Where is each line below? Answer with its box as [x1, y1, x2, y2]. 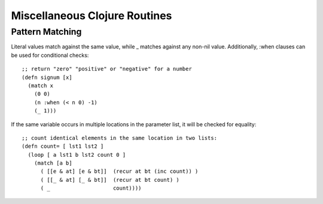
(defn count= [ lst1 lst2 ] [22, 143, 104, 150]
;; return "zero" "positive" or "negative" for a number [22, 66, 193, 72]
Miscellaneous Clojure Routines [11, 9, 172, 22]
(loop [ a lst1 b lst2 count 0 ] [28, 151, 126, 158]
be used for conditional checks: [11, 51, 89, 59]
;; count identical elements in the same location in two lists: [22, 135, 218, 141]
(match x [28, 82, 54, 89]
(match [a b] [33, 160, 72, 167]
